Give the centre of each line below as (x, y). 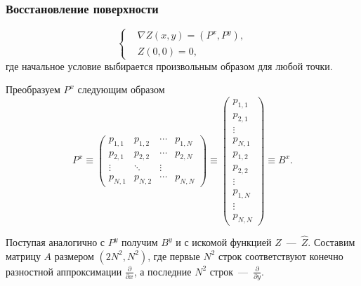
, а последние (163, 271)
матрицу (23, 256)
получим (140, 242)
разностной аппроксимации (64, 271)
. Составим (332, 242)
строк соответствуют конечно (281, 256)
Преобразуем (33, 89)
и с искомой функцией (224, 242)
